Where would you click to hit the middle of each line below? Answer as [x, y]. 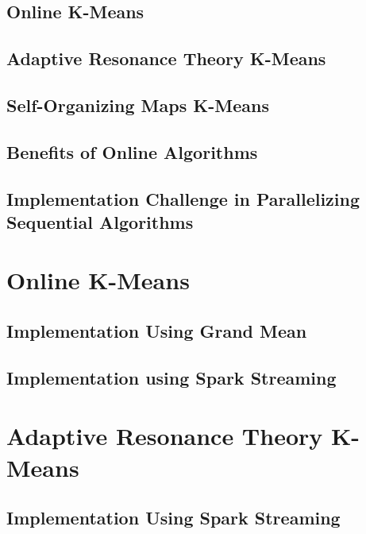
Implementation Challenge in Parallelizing [183, 198]
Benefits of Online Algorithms [132, 151]
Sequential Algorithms [100, 221]
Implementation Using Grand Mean [157, 331]
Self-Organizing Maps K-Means [138, 104]
